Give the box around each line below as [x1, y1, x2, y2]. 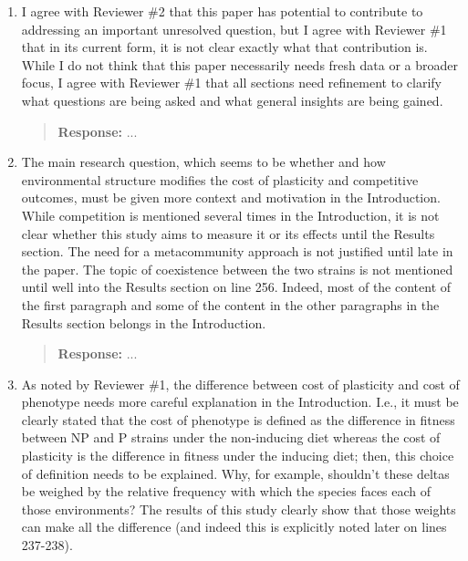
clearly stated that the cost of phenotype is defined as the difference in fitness [21, 410, 455, 429]
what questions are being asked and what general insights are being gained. [21, 90, 443, 109]
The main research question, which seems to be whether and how [21, 152, 386, 171]
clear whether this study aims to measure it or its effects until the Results [21, 223, 435, 243]
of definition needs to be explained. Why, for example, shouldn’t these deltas [21, 463, 450, 483]
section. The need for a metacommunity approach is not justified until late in [21, 242, 453, 261]
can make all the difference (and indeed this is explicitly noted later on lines [21, 517, 447, 536]
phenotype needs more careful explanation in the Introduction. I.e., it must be [21, 392, 459, 411]
